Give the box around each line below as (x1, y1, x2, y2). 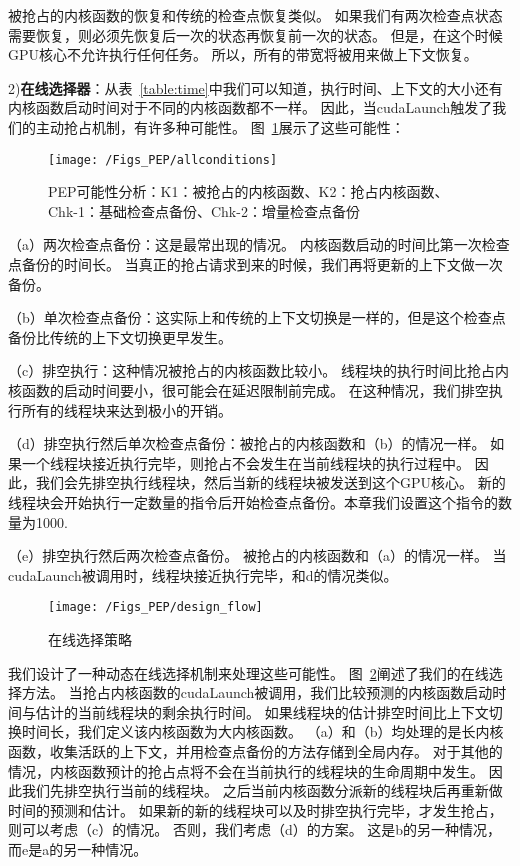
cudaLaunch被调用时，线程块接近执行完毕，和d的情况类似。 (8, 564, 398, 585)
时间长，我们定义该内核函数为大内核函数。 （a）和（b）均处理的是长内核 (21, 721, 504, 742)
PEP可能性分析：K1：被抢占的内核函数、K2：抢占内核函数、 (48, 181, 449, 202)
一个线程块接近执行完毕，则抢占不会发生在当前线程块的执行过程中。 (21, 452, 470, 473)
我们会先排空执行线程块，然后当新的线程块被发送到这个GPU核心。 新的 (35, 472, 506, 493)
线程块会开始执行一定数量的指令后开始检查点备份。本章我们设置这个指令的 (8, 491, 498, 512)
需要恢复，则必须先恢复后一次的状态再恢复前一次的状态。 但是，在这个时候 (8, 24, 503, 45)
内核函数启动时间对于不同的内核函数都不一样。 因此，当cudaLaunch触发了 (8, 97, 493, 118)
